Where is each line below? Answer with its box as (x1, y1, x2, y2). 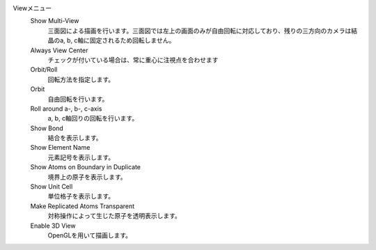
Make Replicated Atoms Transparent (30, 202, 135, 210)
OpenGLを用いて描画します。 (47, 231, 132, 240)
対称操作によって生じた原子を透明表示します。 (47, 212, 181, 220)
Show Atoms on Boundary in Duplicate (30, 163, 141, 171)
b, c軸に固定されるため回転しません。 (66, 36, 175, 45)
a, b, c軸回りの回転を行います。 (47, 114, 139, 123)
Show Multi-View (30, 17, 79, 25)
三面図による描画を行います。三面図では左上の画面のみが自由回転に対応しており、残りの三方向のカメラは (47, 26, 352, 35)
